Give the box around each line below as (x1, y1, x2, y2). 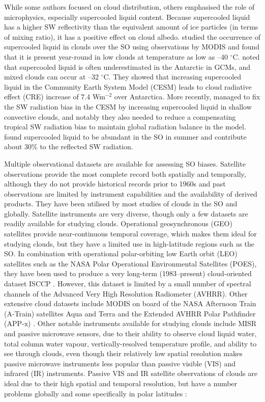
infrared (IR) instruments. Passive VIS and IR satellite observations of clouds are (4, 368, 257, 379)
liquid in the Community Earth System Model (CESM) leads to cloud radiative (4, 81, 252, 92)
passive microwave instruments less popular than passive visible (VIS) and (4, 358, 236, 368)
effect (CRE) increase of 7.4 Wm (4, 91, 105, 102)
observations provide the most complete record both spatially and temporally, (4, 168, 246, 179)
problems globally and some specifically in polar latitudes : (4, 388, 187, 398)
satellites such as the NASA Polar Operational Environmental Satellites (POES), (4, 258, 257, 269)
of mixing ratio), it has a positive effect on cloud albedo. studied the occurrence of (4, 31, 260, 42)
